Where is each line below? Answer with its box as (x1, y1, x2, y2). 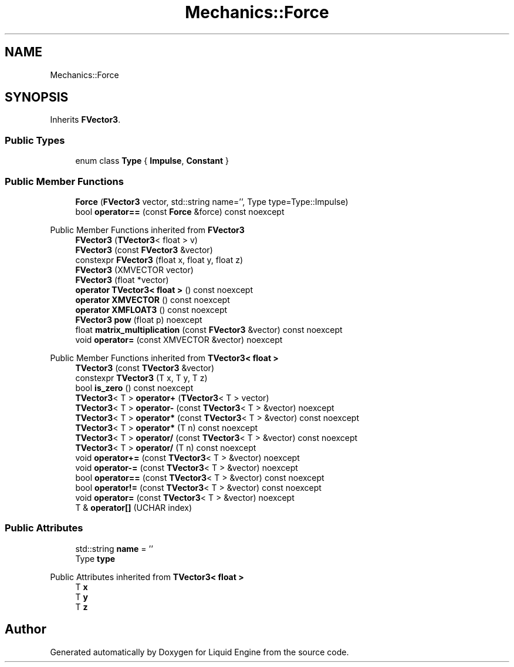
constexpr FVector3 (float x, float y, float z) (75, 254, 244, 265)
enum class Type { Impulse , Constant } (75, 156, 229, 166)
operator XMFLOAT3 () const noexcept (75, 304, 228, 315)
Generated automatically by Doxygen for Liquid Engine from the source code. (50, 646, 349, 657)
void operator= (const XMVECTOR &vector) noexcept (75, 334, 283, 345)
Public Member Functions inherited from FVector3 (50, 224, 245, 235)
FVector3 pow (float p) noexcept (75, 314, 202, 325)
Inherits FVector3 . (50, 114, 121, 125)
